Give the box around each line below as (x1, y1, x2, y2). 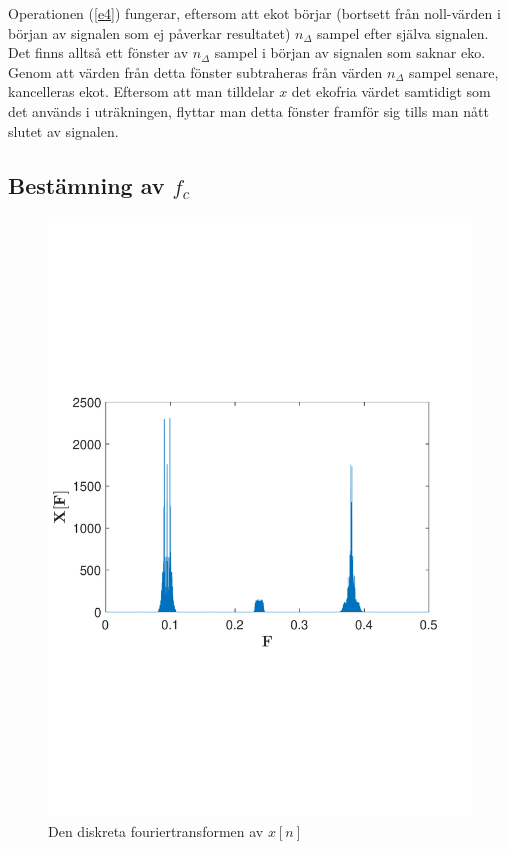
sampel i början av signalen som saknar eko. (214, 42, 486, 63)
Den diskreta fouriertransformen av (48, 820, 264, 841)
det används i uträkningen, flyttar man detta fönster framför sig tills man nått (8, 100, 489, 121)
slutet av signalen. (8, 120, 119, 141)
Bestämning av (8, 169, 165, 200)
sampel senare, (409, 61, 499, 82)
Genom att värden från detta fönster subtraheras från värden (8, 61, 383, 82)
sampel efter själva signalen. (317, 22, 489, 43)
